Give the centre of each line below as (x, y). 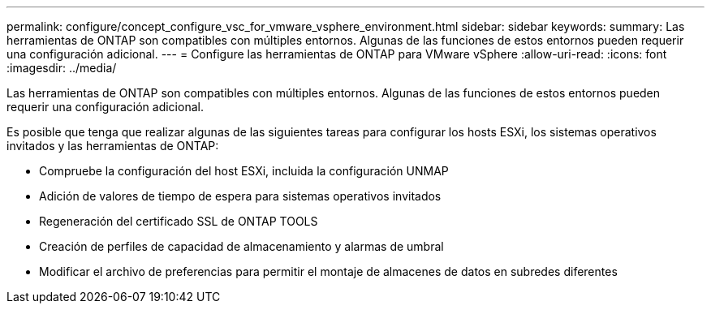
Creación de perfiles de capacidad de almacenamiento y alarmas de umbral (241, 246)
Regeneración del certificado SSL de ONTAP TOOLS (179, 221)
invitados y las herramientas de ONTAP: (113, 146)
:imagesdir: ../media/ (62, 68)
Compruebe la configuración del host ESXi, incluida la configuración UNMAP (244, 171)
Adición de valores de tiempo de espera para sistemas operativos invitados (240, 196)
